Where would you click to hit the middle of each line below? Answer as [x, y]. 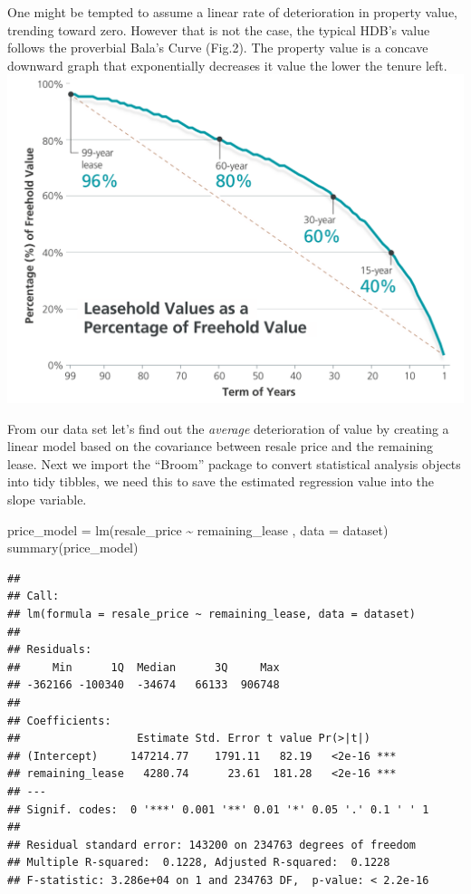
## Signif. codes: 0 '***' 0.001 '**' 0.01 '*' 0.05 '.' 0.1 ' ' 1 [218, 809]
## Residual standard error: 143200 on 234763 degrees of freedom [212, 845]
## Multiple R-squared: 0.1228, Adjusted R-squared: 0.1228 [199, 863]
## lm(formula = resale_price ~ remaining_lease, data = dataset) [212, 615]
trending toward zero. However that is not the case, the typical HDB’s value [219, 29]
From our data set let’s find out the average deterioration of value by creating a [228, 428]
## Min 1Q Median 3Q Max [144, 667]
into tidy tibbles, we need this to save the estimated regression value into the [221, 481]
